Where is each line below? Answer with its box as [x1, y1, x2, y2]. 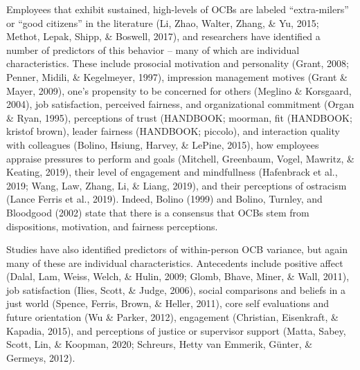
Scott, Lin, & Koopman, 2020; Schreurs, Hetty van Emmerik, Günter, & [6, 337, 313, 351]
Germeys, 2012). [6, 350, 75, 364]
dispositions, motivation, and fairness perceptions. [6, 219, 218, 233]
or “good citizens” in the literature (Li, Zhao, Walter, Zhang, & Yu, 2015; [6, 15, 319, 30]
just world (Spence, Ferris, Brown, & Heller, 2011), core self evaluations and [6, 296, 330, 311]
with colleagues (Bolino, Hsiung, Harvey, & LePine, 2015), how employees [6, 137, 319, 151]
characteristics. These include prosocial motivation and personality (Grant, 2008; [6, 56, 349, 71]
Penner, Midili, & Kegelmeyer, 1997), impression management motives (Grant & [6, 69, 348, 84]
